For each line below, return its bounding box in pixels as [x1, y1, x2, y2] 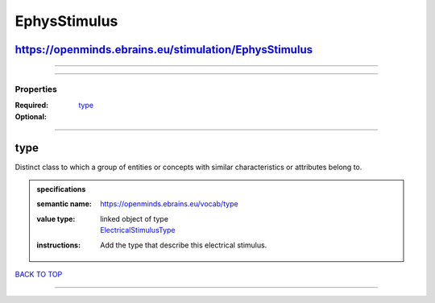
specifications [36, 185, 86, 193]
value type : [36, 214, 76, 223]
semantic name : [36, 199, 92, 209]
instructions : [36, 240, 81, 250]
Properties [14, 83, 58, 94]
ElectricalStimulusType [100, 226, 176, 235]
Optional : [14, 111, 48, 121]
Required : [14, 101, 48, 110]
